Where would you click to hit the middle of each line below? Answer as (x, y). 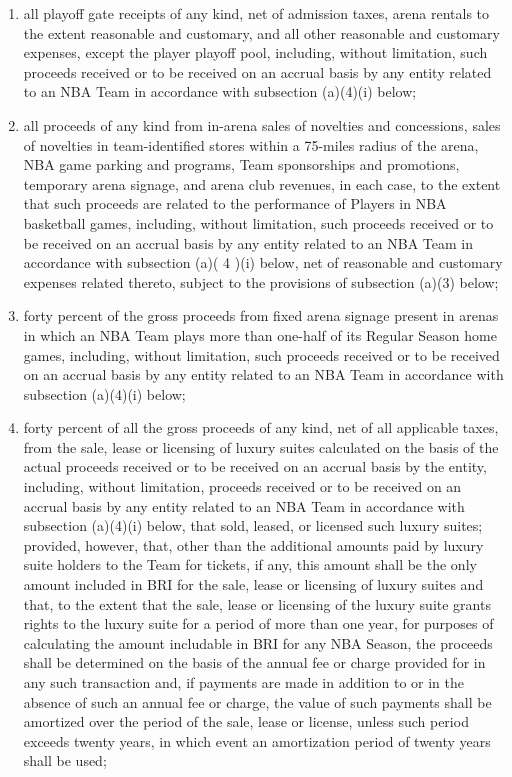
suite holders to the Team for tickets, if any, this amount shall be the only (250, 564)
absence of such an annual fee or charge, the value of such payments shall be (257, 701)
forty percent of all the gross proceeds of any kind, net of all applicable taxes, (261, 427)
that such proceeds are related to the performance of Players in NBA (235, 203)
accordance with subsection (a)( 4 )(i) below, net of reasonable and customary (263, 262)
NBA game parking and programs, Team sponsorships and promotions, (241, 164)
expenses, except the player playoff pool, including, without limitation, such (255, 52)
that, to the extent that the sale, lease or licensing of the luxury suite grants (257, 603)
